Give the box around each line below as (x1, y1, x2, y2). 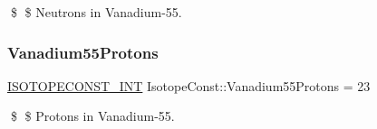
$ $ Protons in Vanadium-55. (10, 106, 175, 125)
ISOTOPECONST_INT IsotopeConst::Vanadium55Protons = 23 (7, 76, 371, 95)
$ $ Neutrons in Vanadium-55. (10, 3, 182, 21)
